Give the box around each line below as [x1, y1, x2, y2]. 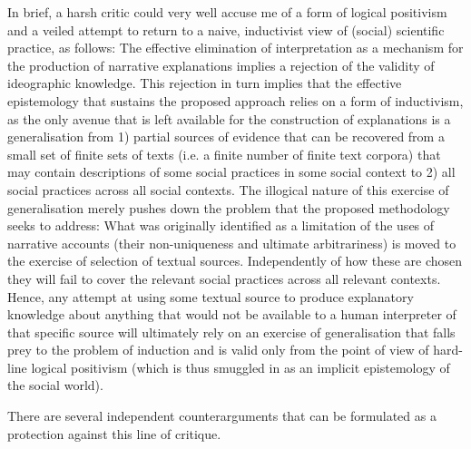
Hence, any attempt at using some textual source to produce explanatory [7, 287, 414, 306]
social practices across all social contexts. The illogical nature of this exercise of [7, 180, 449, 199]
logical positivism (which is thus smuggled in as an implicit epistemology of [31, 357, 450, 376]
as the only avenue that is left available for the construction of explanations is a [7, 109, 451, 128]
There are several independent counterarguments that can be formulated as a [7, 406, 437, 425]
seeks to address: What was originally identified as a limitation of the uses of [7, 216, 435, 235]
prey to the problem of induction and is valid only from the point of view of [7, 340, 429, 359]
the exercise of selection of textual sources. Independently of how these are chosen [7, 251, 463, 270]
